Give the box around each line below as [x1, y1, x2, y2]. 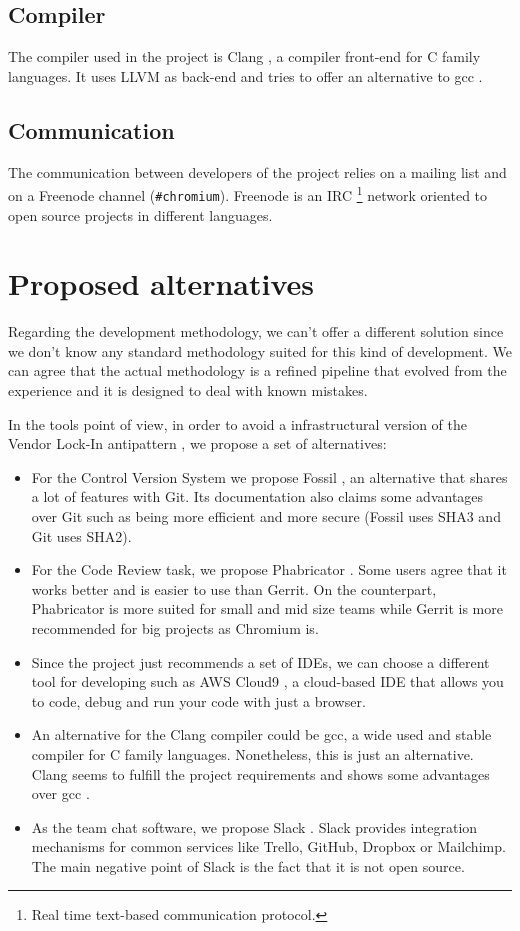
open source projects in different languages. [8, 204, 273, 225]
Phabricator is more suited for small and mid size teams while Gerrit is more [31, 598, 503, 619]
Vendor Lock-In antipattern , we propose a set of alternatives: [8, 433, 387, 454]
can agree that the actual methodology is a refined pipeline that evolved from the [8, 360, 507, 381]
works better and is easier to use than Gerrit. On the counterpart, [31, 578, 437, 599]
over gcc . [31, 783, 90, 804]
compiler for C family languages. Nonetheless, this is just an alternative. [31, 743, 474, 764]
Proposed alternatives [8, 263, 315, 304]
